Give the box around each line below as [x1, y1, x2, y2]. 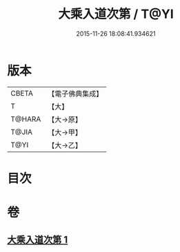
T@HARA [10, 114, 41, 124]
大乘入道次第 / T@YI [58, 6, 174, 22]
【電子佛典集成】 [48, 89, 103, 98]
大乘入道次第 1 [7, 234, 68, 246]
